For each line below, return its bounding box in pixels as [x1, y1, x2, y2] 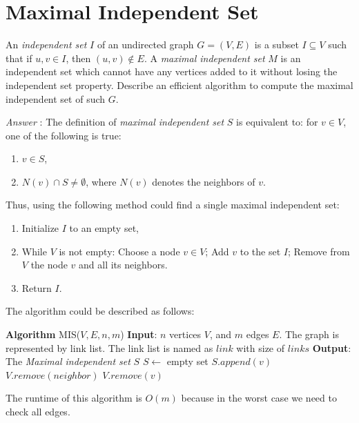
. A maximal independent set [144, 50, 265, 65]
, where [86, 174, 117, 188]
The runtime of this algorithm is [6, 391, 142, 405]
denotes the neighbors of [152, 174, 255, 188]
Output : [312, 340, 351, 355]
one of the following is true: [6, 128, 122, 142]
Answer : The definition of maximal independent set [6, 115, 224, 129]
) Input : [120, 327, 157, 342]
